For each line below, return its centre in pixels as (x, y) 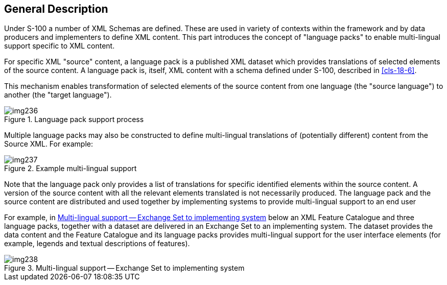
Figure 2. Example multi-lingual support (70, 169)
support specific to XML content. (60, 46)
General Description (56, 9)
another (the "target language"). (58, 95)
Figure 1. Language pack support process (74, 120)
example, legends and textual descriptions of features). (97, 244)
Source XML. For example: (49, 144)
